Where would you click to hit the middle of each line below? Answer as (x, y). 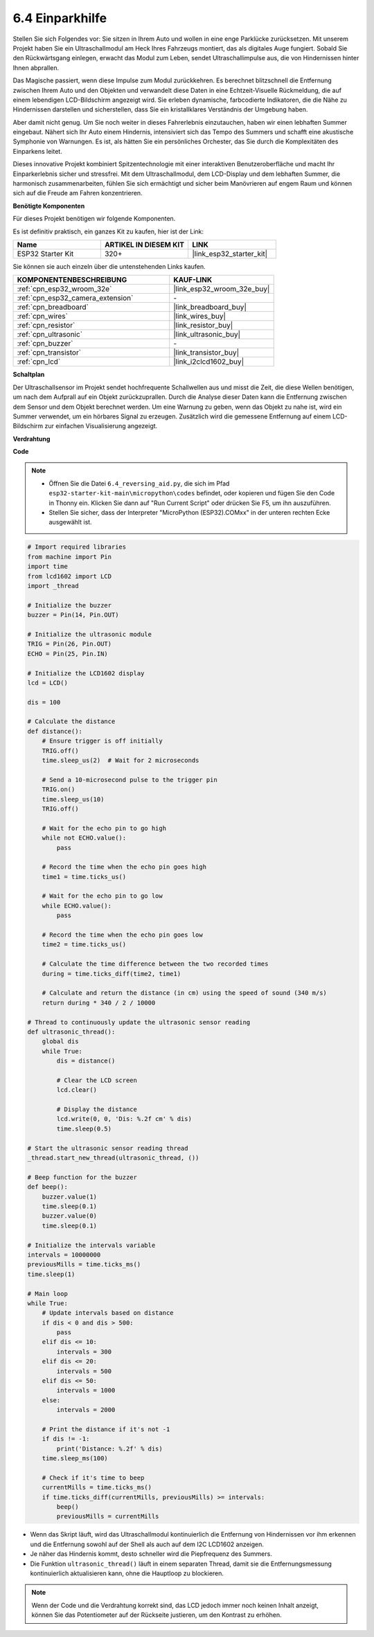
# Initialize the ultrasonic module (90, 634)
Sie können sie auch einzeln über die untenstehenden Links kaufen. (109, 266)
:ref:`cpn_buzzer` (45, 344)
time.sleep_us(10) (73, 799)
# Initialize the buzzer (70, 605)
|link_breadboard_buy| (210, 307)
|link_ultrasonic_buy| (207, 335)
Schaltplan (29, 375)
